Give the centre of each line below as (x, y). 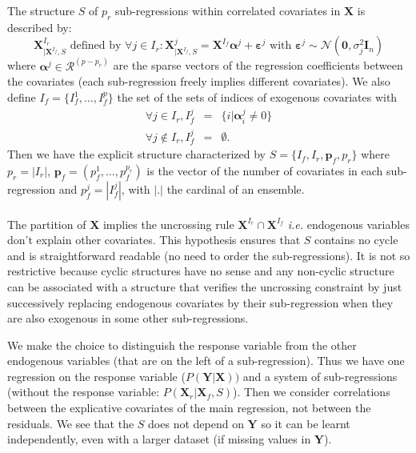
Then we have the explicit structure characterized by (136, 154)
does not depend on (196, 423)
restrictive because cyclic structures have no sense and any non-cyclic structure (201, 271)
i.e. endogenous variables (348, 224)
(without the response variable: (84, 392)
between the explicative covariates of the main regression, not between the (189, 408)
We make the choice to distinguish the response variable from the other (182, 345)
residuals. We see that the (71, 423)
